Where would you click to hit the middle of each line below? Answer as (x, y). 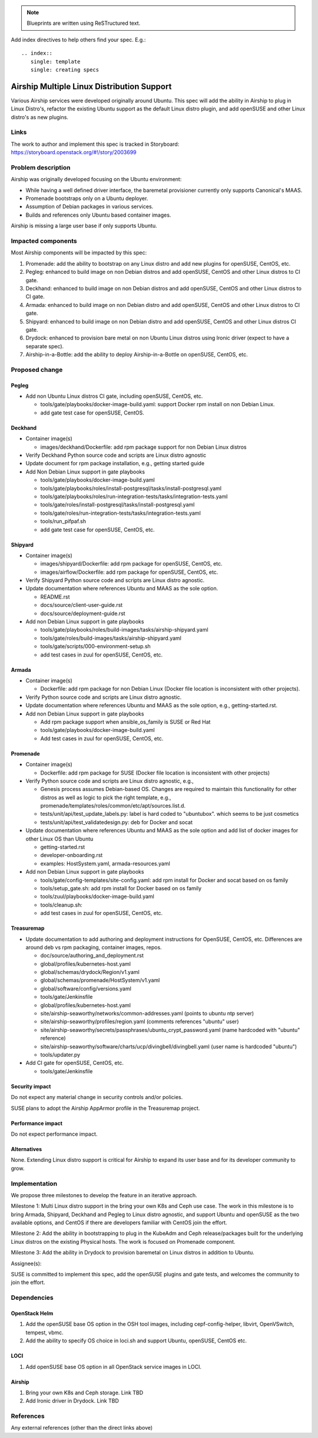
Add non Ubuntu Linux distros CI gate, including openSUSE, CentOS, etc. (114, 396)
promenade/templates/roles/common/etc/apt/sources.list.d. (113, 806)
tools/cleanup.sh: (61, 905)
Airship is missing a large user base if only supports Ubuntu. (84, 226)
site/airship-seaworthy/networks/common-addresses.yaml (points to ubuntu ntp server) (147, 1014)
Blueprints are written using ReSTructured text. (84, 23)
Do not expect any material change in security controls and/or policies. (97, 1097)
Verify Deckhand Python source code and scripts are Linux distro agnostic (116, 455)
